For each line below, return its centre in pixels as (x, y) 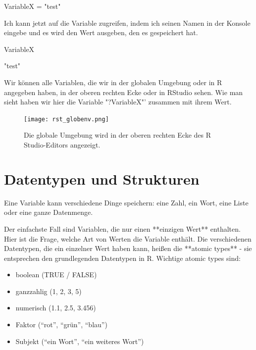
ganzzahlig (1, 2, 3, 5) (49, 291)
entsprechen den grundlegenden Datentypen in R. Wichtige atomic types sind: (122, 258)
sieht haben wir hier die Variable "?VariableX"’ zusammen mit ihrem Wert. (118, 102)
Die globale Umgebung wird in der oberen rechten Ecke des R (118, 135)
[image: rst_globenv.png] (66, 119)
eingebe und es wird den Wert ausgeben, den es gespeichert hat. (101, 32)
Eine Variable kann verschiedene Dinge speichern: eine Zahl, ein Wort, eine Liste (126, 202)
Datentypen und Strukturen (102, 178)
